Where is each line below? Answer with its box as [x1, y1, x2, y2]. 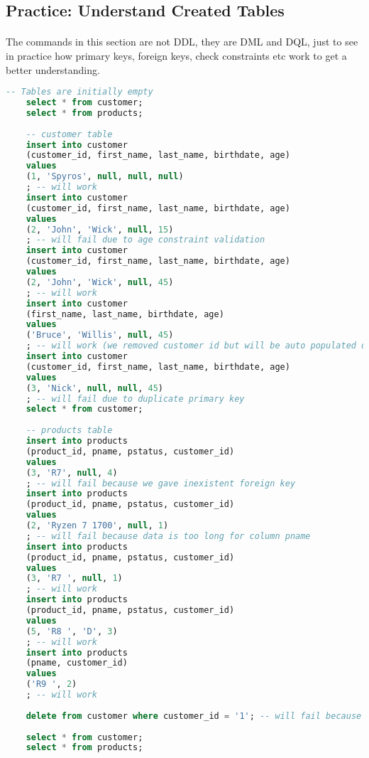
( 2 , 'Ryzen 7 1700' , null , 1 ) [26, 521, 169, 531]
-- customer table [26, 129, 113, 139]
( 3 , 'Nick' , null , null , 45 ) [26, 383, 164, 393]
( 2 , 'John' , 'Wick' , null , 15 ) [26, 224, 174, 235]
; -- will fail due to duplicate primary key [26, 393, 245, 404]
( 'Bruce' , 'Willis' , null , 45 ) [26, 330, 174, 341]
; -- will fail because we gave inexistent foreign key [26, 478, 296, 489]
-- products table [26, 425, 113, 436]
